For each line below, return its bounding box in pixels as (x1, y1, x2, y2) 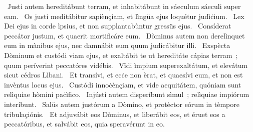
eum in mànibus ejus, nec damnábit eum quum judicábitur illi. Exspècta (4, 40, 230, 50)
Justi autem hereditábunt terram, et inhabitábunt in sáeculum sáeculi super (7, 1, 241, 11)
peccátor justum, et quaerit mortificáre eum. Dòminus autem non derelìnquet (4, 30, 245, 40)
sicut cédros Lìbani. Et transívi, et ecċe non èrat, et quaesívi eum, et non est (4, 69, 243, 80)
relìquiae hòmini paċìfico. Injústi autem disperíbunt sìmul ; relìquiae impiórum (4, 89, 249, 99)
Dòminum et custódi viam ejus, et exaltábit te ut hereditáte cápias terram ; (4, 49, 238, 60)
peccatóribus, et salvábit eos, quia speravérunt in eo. (4, 118, 165, 129)
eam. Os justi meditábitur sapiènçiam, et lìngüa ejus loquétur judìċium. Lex (4, 10, 244, 21)
